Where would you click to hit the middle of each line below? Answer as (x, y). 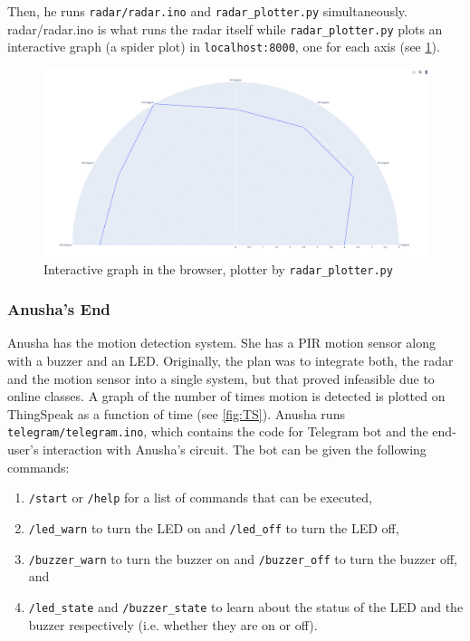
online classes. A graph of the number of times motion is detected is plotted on (226, 396)
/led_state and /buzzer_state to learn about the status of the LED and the (246, 606)
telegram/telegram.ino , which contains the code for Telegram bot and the (218, 431)
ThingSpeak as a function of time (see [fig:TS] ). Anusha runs (176, 413)
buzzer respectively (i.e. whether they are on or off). (173, 624)
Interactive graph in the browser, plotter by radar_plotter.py (218, 268)
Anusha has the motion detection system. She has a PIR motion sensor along (222, 343)
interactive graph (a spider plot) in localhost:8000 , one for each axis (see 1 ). (224, 47)
